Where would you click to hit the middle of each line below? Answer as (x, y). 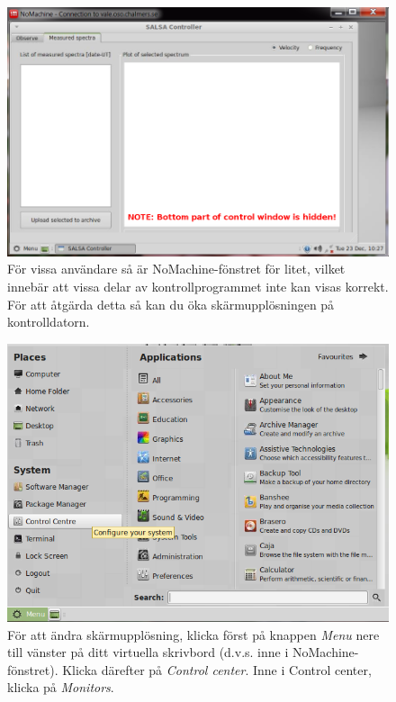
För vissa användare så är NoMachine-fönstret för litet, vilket (176, 269)
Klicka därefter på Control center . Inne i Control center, (217, 669)
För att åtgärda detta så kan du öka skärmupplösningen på (171, 304)
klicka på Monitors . (61, 687)
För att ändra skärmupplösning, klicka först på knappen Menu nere (193, 634)
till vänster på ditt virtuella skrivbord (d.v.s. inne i (148, 652)
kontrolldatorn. (49, 322)
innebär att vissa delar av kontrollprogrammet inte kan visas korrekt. (198, 286)
